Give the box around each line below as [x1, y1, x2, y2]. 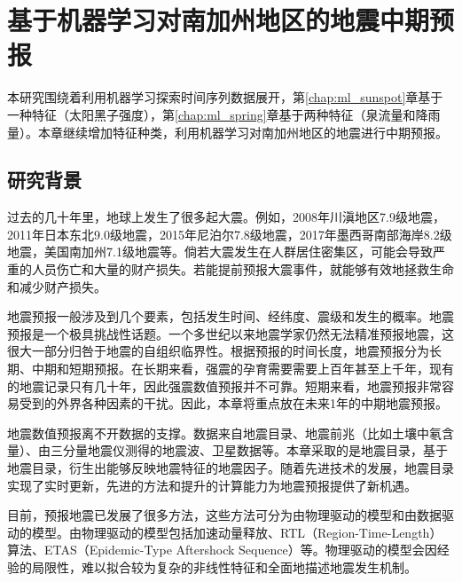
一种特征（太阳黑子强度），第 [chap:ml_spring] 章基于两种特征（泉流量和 [7, 105, 416, 123]
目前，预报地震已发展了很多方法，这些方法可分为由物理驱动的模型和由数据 [7, 506, 442, 524]
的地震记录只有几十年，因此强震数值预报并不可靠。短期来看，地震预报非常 [7, 376, 442, 395]
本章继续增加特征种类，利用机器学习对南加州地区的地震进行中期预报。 [37, 122, 448, 141]
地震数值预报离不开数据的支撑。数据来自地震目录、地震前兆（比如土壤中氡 [7, 423, 442, 442]
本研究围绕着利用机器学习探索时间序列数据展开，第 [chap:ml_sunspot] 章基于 [7, 88, 443, 106]
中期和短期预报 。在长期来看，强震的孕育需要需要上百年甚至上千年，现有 [31, 359, 454, 378]
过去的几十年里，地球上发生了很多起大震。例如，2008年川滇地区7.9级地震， [7, 208, 445, 226]
